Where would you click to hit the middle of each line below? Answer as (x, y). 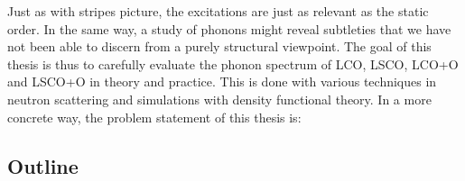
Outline (43, 165)
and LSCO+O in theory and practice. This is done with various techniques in (222, 81)
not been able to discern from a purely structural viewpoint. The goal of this (219, 46)
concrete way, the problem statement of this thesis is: (154, 117)
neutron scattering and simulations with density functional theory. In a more (219, 99)
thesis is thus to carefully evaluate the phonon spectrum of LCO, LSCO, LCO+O (233, 63)
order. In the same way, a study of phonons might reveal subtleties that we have (229, 28)
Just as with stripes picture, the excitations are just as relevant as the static (218, 11)
